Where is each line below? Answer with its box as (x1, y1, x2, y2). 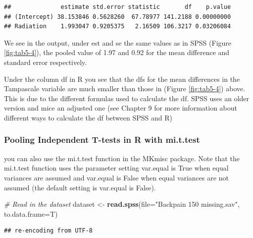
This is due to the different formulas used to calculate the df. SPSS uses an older (4, 93, 250, 103)
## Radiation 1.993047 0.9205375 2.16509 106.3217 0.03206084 (4, 23, 231, 30)
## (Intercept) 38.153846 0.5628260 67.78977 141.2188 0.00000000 (4, 13, 231, 20)
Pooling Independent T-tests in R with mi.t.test (4, 133, 200, 146)
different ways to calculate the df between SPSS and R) (4, 112, 172, 122)
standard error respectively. (4, 57, 87, 67)
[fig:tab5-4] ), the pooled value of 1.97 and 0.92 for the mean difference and (4, 47, 230, 58)
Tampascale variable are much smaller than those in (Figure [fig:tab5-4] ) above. (4, 83, 246, 94)
